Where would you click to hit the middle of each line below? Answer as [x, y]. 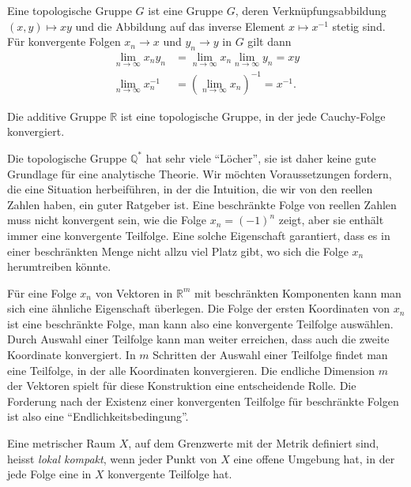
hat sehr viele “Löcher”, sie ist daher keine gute [261, 157]
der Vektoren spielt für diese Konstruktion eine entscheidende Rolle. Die [182, 386]
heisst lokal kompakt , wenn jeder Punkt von [112, 458]
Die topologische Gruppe [67, 157]
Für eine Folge [42, 292]
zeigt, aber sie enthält [331, 220]
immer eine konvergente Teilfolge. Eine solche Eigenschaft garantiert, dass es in [199, 235]
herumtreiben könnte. [59, 266]
